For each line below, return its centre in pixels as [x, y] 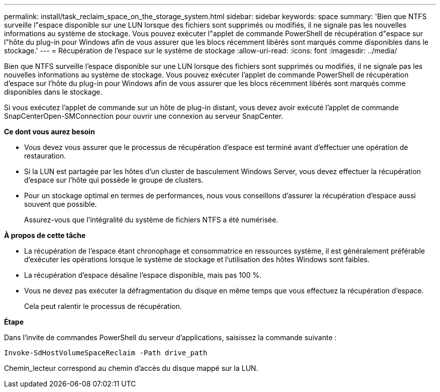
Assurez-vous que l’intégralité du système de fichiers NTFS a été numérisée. [151, 220]
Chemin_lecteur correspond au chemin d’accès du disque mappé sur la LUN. [131, 368]
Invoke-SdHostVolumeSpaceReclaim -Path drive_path [106, 353]
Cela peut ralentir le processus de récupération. [103, 306]
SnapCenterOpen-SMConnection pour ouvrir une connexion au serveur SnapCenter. [144, 116]
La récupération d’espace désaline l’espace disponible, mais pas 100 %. [143, 275]
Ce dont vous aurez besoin [49, 132]
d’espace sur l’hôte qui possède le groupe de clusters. [114, 180]
